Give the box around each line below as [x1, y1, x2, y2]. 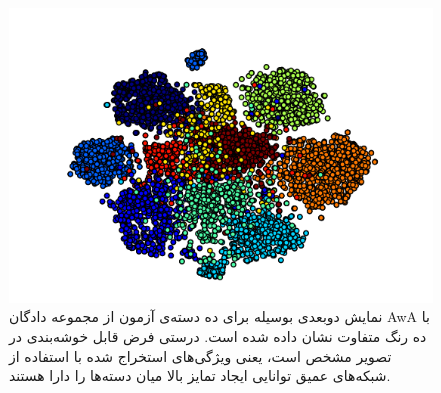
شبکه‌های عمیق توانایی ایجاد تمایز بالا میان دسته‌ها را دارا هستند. [9, 365, 391, 386]
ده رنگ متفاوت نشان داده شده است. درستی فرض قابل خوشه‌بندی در [9, 325, 427, 346]
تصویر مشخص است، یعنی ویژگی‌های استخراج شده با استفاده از [9, 345, 392, 366]
